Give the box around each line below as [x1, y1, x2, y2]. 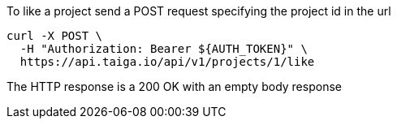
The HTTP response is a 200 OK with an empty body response [6, 80, 342, 93]
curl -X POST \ [6, 29, 103, 42]
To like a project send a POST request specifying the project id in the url [6, 4, 391, 18]
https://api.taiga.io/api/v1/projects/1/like [19, 55, 315, 68]
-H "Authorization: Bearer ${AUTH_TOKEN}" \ [19, 42, 308, 55]
